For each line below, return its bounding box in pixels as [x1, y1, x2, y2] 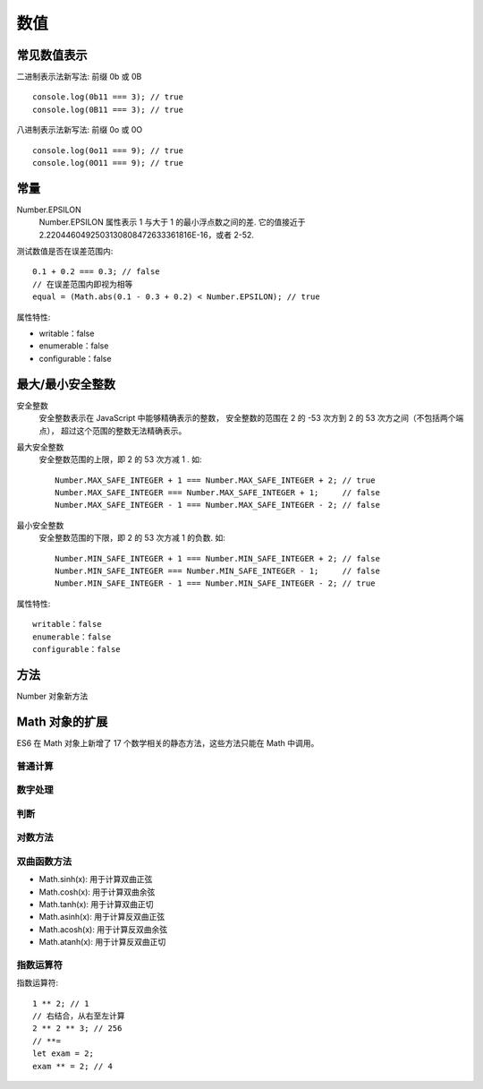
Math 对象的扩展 [16, 714, 108, 729]
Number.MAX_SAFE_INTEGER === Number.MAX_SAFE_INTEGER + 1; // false [55, 488, 380, 498]
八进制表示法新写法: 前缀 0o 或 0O [16, 124, 143, 135]
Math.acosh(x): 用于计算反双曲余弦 [38, 923, 168, 935]
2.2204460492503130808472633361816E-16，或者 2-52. [38, 229, 255, 240]
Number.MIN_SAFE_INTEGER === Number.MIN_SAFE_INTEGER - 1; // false [55, 566, 380, 577]
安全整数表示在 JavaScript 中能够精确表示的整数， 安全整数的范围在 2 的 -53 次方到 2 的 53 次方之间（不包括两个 [38, 413, 456, 424]
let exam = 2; [32, 1049, 94, 1059]
